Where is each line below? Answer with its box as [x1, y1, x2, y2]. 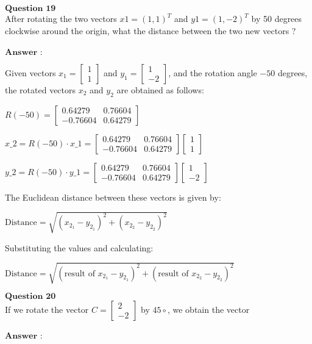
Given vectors [5, 66, 56, 79]
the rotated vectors [5, 83, 76, 96]
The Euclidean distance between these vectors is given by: [5, 190, 221, 203]
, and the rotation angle [168, 66, 257, 79]
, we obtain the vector [167, 303, 250, 315]
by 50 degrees [251, 12, 302, 24]
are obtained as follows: [116, 83, 204, 96]
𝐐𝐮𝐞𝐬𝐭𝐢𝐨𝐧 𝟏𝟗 [5, 4, 56, 13]
